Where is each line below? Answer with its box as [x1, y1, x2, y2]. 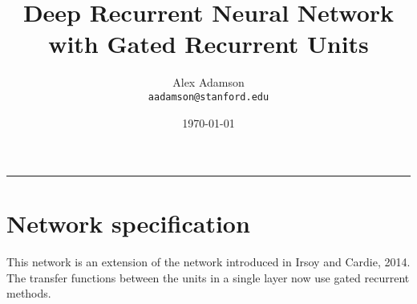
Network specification [6, 207, 250, 240]
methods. [6, 285, 51, 302]
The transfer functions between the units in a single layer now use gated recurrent [6, 269, 410, 286]
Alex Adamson [172, 74, 245, 91]
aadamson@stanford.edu [148, 91, 269, 103]
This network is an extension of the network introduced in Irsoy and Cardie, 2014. [6, 253, 411, 270]
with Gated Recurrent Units [48, 27, 369, 60]
